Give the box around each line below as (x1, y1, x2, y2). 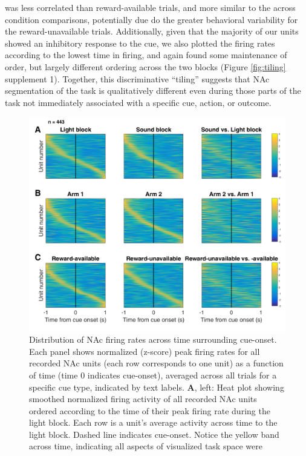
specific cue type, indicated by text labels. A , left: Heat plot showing (29, 380, 284, 393)
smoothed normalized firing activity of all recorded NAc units (29, 392, 257, 405)
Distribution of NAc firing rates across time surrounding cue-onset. (29, 333, 277, 346)
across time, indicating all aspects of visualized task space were (29, 440, 262, 452)
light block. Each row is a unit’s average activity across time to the (29, 416, 278, 429)
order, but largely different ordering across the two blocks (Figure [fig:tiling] (5, 60, 286, 73)
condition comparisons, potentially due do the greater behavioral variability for (5, 13, 298, 25)
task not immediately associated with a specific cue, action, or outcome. (5, 96, 272, 108)
